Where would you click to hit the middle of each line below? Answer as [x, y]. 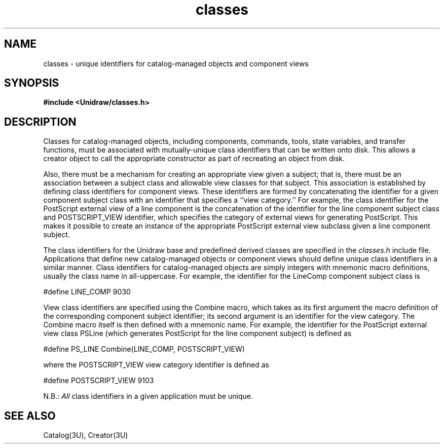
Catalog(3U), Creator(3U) [86, 435]
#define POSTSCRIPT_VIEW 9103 [99, 381]
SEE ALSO [30, 416]
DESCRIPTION [40, 122]
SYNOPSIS [32, 83]
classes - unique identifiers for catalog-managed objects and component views [176, 63]
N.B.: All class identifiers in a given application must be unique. [148, 396]
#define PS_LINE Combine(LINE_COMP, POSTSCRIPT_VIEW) [144, 349]
